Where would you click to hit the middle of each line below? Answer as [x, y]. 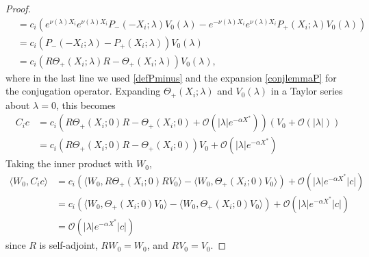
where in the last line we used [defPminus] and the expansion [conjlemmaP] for [171, 77]
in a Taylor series [307, 91]
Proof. [18, 8]
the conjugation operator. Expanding [83, 91]
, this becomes [86, 105]
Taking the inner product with [69, 163]
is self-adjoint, [68, 245]
